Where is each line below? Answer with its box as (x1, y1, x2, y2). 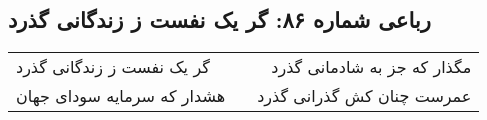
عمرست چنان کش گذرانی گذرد (257, 84, 472, 108)
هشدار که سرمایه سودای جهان (16, 84, 226, 108)
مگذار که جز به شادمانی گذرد (271, 55, 472, 79)
